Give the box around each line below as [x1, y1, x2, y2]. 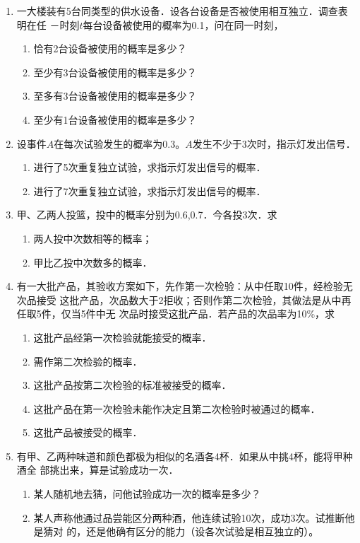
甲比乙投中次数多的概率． [33, 255, 152, 269]
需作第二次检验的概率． [33, 354, 143, 368]
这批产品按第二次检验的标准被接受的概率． [33, 378, 232, 392]
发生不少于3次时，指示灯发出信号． [192, 136, 356, 151]
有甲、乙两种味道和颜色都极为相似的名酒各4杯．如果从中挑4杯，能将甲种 [16, 448, 353, 463]
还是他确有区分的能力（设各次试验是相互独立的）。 [86, 524, 319, 539]
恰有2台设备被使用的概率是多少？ [33, 41, 187, 56]
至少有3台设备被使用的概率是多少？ [33, 64, 197, 79]
